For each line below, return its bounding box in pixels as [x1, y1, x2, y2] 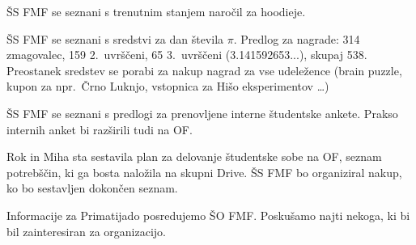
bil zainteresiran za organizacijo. [6, 222, 166, 239]
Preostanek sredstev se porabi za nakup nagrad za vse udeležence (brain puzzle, [6, 61, 402, 78]
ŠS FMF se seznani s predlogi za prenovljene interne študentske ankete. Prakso [6, 104, 398, 121]
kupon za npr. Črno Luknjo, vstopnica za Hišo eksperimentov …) [6, 78, 329, 95]
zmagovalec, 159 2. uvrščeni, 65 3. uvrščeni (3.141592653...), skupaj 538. [6, 46, 367, 63]
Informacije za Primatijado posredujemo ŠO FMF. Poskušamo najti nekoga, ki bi [6, 206, 410, 223]
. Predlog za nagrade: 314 [233, 30, 360, 47]
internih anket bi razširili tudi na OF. [6, 120, 193, 137]
